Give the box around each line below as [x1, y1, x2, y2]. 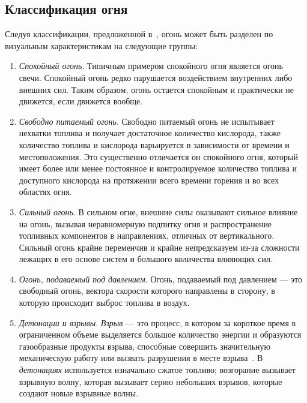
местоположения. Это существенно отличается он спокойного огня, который [19, 150, 299, 163]
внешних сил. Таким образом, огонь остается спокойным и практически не [19, 83, 294, 95]
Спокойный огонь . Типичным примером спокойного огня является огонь [19, 59, 283, 72]
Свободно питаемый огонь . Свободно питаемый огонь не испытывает [19, 115, 275, 127]
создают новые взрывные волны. [19, 387, 139, 399]
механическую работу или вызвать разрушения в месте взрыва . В [19, 351, 263, 364]
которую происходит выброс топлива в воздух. [19, 296, 190, 309]
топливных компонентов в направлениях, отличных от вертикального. [19, 229, 275, 242]
